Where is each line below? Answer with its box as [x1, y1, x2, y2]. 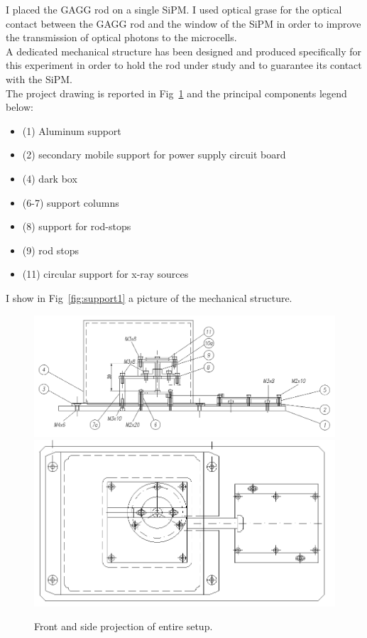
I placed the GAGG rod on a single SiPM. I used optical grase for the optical [6, 2, 342, 16]
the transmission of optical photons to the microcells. [6, 30, 237, 45]
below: [6, 99, 33, 114]
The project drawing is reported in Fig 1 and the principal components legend [6, 85, 347, 100]
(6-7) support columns [22, 195, 119, 210]
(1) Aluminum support [22, 123, 121, 138]
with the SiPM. [6, 71, 72, 86]
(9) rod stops [22, 242, 79, 257]
